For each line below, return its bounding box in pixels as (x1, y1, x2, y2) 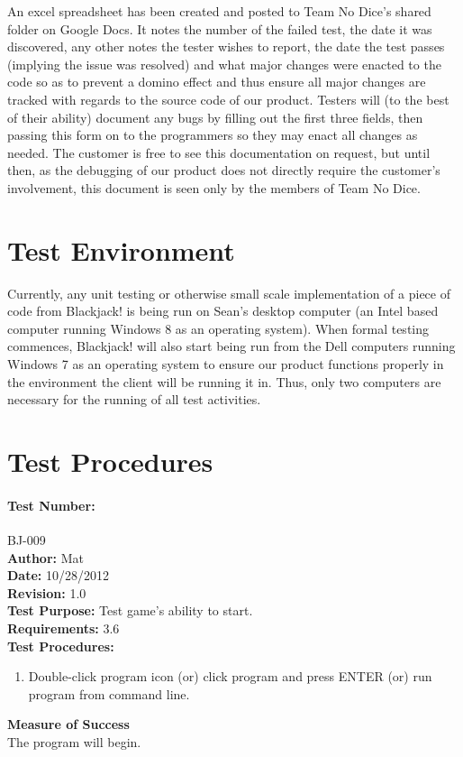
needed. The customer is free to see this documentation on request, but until (7, 143, 431, 162)
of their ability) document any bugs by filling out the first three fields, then (7, 107, 423, 126)
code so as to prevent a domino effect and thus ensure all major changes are (7, 72, 426, 91)
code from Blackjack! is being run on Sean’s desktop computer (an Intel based (7, 301, 439, 320)
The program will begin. (7, 732, 141, 751)
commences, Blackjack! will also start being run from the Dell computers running (7, 337, 456, 355)
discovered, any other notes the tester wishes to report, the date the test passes (7, 37, 445, 56)
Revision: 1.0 (7, 583, 86, 602)
